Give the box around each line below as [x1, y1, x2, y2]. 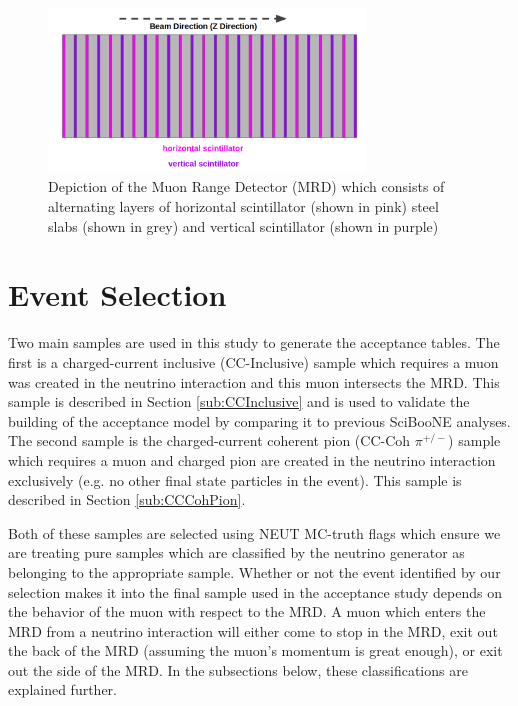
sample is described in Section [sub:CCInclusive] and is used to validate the [8, 391, 470, 412]
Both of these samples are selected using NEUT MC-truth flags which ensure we [8, 522, 501, 543]
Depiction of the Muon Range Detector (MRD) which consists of [48, 176, 445, 197]
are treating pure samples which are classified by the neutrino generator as [8, 542, 465, 563]
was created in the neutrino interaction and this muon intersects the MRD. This [8, 371, 500, 392]
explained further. [8, 679, 118, 700]
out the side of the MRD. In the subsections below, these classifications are [8, 659, 468, 680]
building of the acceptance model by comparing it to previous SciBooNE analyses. [8, 410, 511, 431]
